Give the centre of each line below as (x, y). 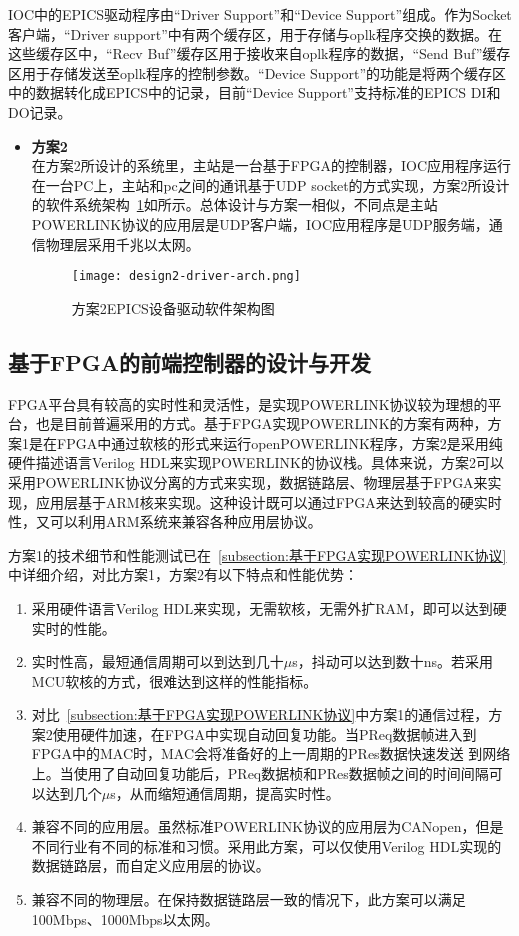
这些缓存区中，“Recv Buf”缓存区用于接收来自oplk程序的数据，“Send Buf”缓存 (259, 53)
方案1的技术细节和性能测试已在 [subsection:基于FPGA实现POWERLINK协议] (257, 554)
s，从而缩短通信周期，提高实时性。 (225, 792)
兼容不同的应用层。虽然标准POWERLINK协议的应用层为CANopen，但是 (267, 826)
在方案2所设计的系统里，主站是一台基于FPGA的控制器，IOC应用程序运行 (271, 165)
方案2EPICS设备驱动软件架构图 (173, 307)
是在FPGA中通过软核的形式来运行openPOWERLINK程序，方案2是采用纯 (265, 442)
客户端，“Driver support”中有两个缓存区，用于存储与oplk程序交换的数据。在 (255, 33)
